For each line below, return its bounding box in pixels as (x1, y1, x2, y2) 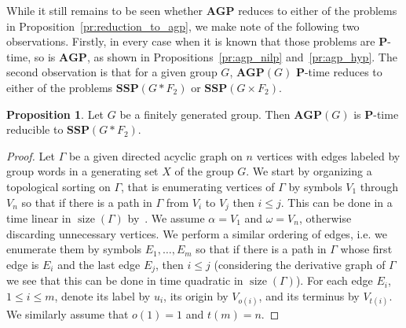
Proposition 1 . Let (6, 105, 104, 122)
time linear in (6, 209, 71, 226)
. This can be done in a (280, 193, 393, 210)
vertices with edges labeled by (256, 147, 401, 164)
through (360, 178, 399, 194)
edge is (6, 256, 39, 272)
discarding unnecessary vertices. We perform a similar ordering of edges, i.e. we (6, 225, 387, 241)
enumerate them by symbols (6, 241, 142, 257)
